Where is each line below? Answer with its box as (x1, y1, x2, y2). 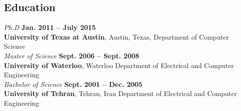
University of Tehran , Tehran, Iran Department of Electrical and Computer (4, 88, 237, 98)
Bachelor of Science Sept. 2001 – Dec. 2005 (4, 79, 143, 89)
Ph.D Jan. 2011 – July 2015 (4, 22, 96, 32)
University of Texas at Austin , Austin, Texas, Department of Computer (4, 31, 229, 42)
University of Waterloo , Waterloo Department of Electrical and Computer (4, 60, 234, 70)
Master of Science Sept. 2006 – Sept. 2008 (4, 50, 139, 60)
